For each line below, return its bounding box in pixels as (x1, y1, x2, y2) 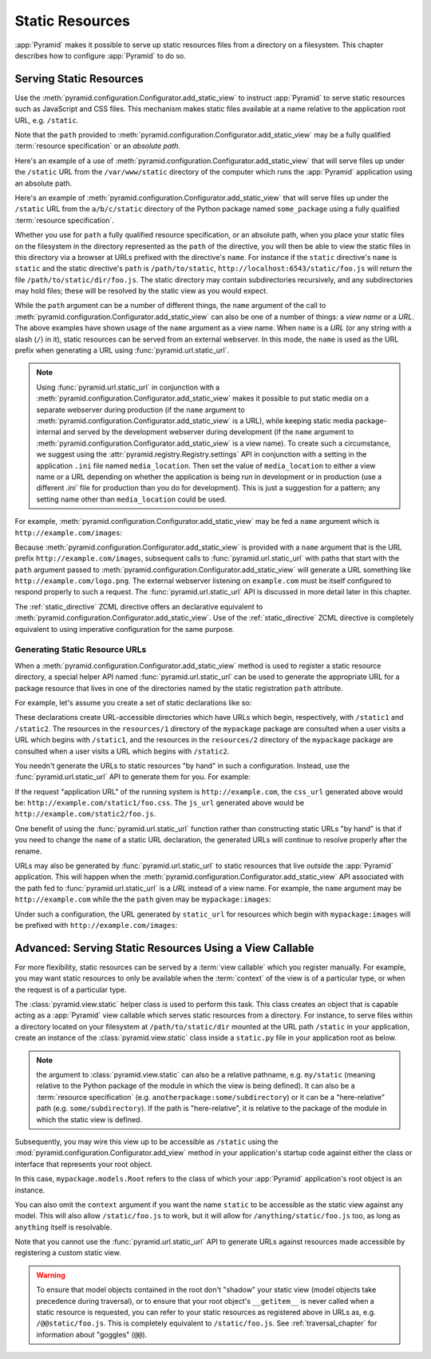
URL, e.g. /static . (14, 115, 79, 125)
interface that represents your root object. (14, 1159, 153, 1169)
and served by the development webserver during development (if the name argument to (62, 427, 354, 437)
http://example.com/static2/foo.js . (14, 809, 156, 819)
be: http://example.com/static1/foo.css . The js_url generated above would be (14, 798, 305, 808)
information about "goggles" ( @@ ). (36, 1329, 148, 1339)
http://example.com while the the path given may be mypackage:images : (14, 894, 271, 904)
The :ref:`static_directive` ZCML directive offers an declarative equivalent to (14, 602, 263, 611)
